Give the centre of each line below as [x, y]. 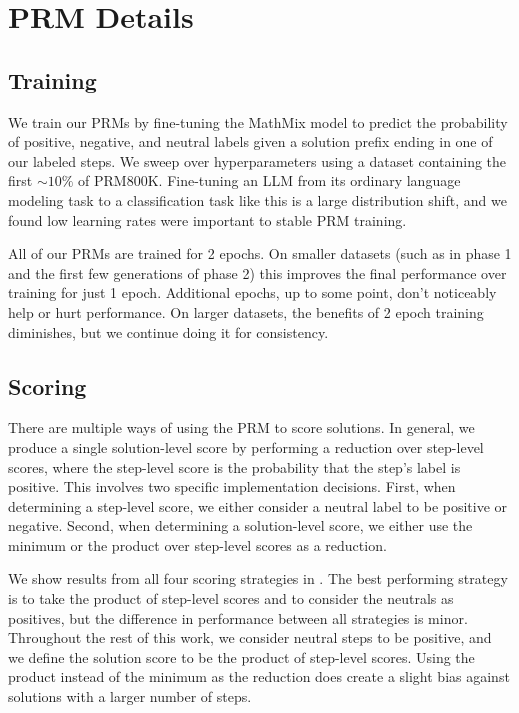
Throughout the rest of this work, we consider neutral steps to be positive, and [250, 637]
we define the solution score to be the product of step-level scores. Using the [241, 656]
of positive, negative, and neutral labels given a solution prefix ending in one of [250, 141]
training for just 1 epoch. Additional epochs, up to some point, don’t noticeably [252, 292]
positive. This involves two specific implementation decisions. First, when [232, 486]
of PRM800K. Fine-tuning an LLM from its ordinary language [269, 180]
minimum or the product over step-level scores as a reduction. [197, 544]
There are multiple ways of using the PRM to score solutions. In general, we [241, 427]
